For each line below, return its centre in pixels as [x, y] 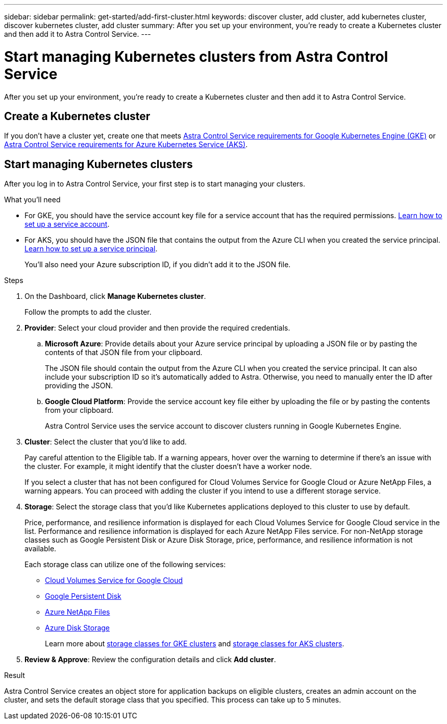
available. [41, 549]
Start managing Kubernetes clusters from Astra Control [196, 56]
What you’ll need [32, 200]
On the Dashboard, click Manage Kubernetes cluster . [115, 296]
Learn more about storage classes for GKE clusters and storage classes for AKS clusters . [195, 644]
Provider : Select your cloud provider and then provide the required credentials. [157, 328]
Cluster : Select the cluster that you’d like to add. [106, 442]
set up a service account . [67, 224]
